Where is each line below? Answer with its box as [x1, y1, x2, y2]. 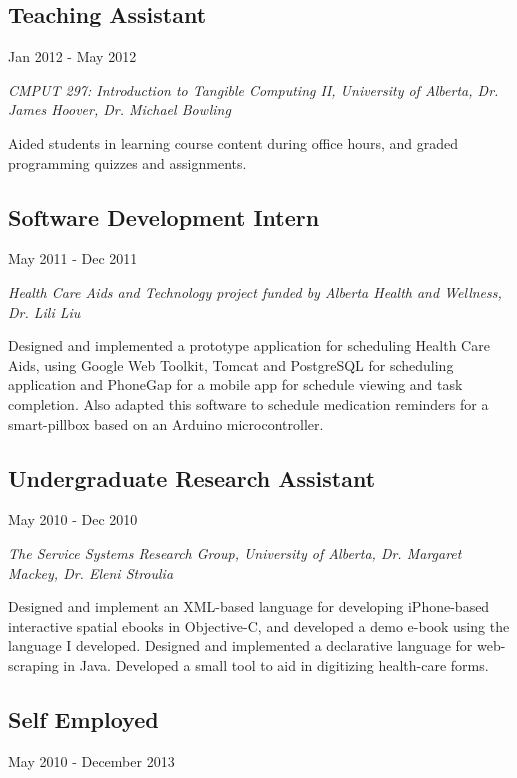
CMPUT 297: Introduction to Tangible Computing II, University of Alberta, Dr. [8, 79, 499, 100]
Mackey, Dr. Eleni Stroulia [8, 562, 174, 583]
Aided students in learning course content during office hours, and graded [8, 132, 459, 153]
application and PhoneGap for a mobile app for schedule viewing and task [8, 374, 463, 395]
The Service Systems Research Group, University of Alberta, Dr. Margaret [8, 542, 462, 563]
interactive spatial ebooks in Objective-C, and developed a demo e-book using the [8, 615, 510, 636]
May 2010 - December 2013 [8, 750, 175, 771]
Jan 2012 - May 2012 [8, 46, 137, 67]
